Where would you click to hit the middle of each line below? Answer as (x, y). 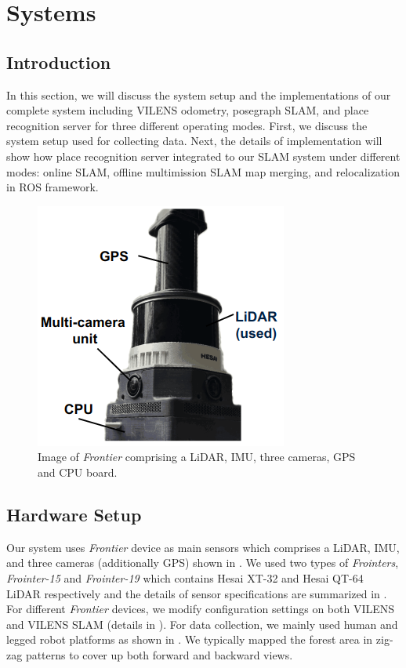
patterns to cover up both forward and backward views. (159, 654)
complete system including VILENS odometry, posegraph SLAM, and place (188, 110)
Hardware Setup (74, 514)
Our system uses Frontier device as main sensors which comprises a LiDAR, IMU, (203, 547)
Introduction (59, 62)
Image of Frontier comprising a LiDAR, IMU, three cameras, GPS (197, 457)
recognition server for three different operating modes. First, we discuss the (187, 125)
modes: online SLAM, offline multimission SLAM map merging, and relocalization (203, 171)
